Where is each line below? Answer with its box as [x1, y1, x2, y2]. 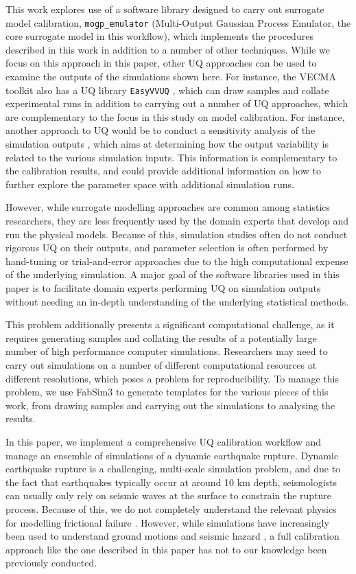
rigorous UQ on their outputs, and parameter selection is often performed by [5, 240, 329, 255]
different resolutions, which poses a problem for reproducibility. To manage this [5, 371, 339, 385]
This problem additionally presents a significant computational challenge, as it [5, 317, 335, 332]
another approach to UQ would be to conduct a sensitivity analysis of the [5, 123, 316, 137]
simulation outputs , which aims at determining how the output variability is [5, 137, 329, 151]
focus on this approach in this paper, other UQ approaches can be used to [5, 56, 317, 70]
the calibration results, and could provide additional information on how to [5, 163, 322, 178]
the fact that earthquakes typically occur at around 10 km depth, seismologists [5, 474, 337, 489]
